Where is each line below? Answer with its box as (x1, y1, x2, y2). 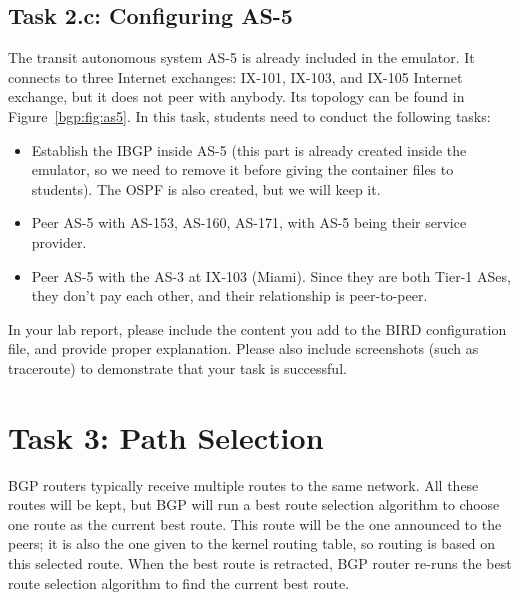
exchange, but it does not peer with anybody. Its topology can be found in (8, 86, 465, 107)
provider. (31, 231, 87, 252)
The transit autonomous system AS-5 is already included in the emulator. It (8, 47, 475, 68)
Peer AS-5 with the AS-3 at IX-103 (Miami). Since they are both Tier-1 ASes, (31, 265, 511, 286)
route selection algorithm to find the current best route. (8, 572, 350, 593)
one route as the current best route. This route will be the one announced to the (8, 513, 502, 534)
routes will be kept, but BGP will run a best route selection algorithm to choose (8, 494, 500, 515)
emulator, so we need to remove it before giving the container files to (31, 159, 454, 180)
